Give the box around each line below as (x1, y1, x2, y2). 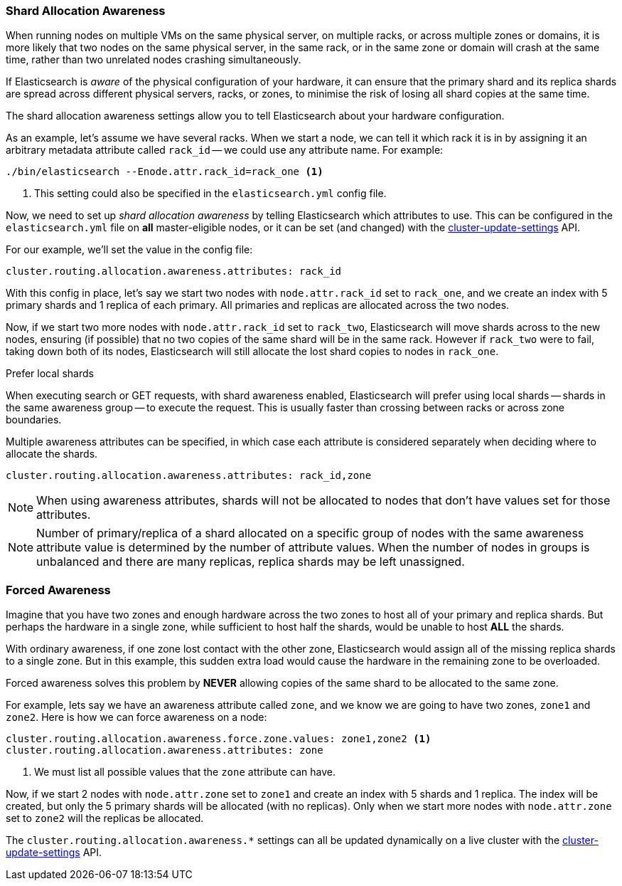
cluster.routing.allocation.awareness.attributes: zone (6, 744, 323, 756)
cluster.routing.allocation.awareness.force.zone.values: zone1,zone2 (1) (6, 733, 431, 745)
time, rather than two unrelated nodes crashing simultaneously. (6, 53, 301, 66)
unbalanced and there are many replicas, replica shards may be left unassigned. (36, 554, 465, 569)
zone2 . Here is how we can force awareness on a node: (6, 711, 267, 724)
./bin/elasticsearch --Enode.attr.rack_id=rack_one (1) (6, 166, 323, 178)
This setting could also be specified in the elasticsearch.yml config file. (34, 187, 387, 200)
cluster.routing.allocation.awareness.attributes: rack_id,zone (6, 470, 372, 482)
